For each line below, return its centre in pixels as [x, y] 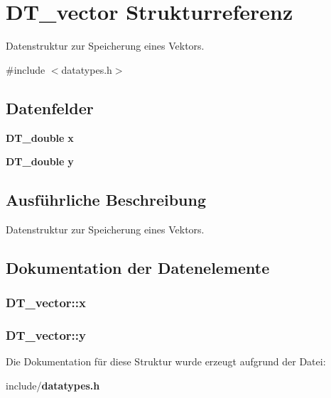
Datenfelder [50, 107]
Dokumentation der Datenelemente [138, 267]
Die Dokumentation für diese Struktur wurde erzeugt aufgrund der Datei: [166, 361]
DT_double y [40, 161]
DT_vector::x [46, 303]
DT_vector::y [46, 335]
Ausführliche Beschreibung [106, 200]
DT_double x [40, 137]
